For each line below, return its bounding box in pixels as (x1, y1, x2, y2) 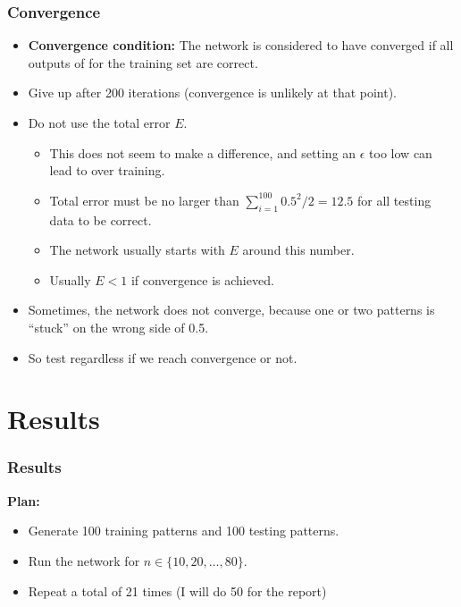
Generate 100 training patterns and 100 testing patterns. (28, 521, 339, 540)
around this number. (242, 240, 355, 259)
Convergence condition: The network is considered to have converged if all (28, 36, 454, 55)
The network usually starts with (49, 240, 225, 259)
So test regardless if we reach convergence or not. (28, 348, 298, 367)
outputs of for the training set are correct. (28, 53, 258, 72)
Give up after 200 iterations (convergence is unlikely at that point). (28, 83, 398, 102)
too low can (369, 143, 432, 162)
